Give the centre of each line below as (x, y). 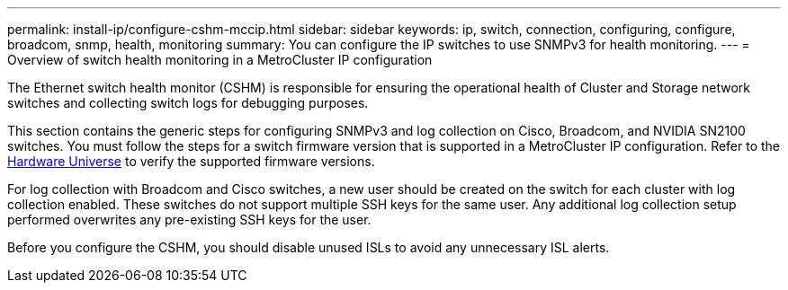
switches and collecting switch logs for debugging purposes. (188, 103)
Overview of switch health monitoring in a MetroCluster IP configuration (220, 60)
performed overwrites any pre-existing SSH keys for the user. (189, 220)
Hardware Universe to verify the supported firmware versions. (191, 161)
